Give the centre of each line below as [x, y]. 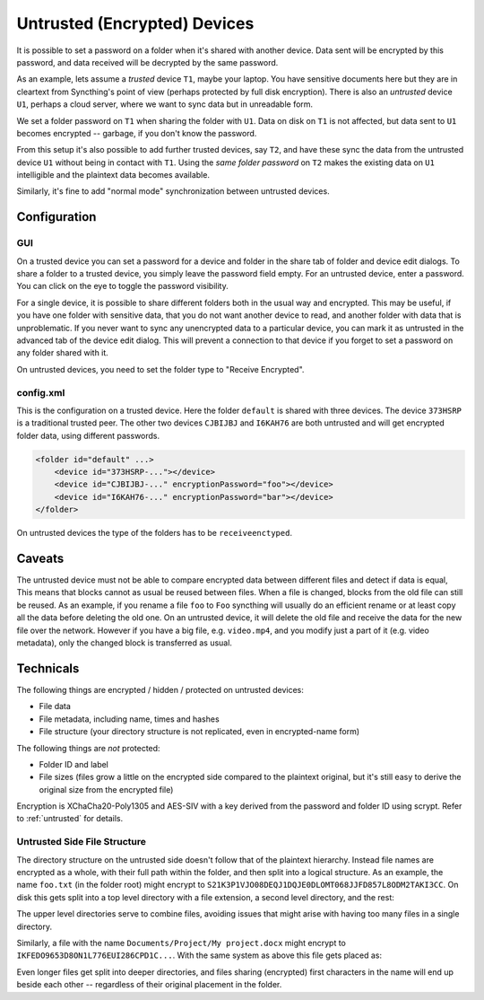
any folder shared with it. [63, 353]
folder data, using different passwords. [88, 435]
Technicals [48, 668]
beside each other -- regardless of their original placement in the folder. [149, 985]
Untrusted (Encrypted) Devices [135, 23]
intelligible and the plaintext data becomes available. [113, 175]
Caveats [40, 558]
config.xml [41, 392]
